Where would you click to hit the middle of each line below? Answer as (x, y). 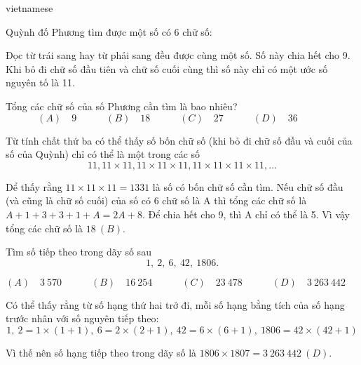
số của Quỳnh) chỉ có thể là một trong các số (103, 154)
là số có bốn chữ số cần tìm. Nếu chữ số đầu (248, 186)
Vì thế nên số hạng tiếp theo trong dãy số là (101, 352)
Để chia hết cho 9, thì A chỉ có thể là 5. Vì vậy (249, 214)
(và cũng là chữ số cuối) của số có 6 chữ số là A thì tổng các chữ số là (156, 200)
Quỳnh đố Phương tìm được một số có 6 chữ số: (109, 31)
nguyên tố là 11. (40, 82)
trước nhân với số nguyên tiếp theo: (82, 318)
